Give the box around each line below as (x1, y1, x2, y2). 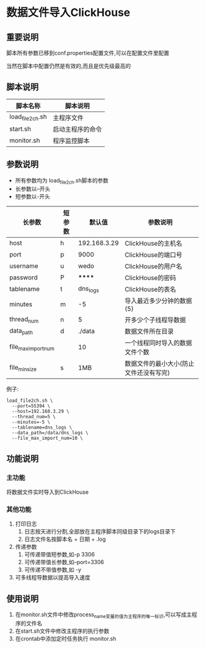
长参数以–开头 (15, 185, 51, 193)
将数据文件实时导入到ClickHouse (6, 488, 89, 496)
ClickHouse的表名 (124, 285, 176, 294)
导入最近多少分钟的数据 (124, 296, 192, 305)
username (9, 262, 38, 270)
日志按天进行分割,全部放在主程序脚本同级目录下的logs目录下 (24, 528, 176, 535)
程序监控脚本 (52, 136, 90, 145)
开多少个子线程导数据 (124, 316, 186, 325)
